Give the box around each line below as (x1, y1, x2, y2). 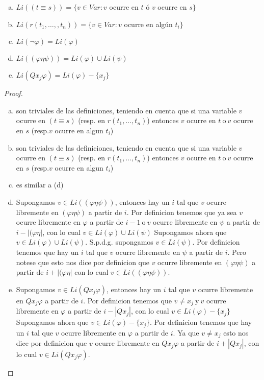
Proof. (4, 88, 23, 99)
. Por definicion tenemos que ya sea (126, 206, 237, 217)
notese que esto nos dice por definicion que (16, 256, 149, 267)
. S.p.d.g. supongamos (85, 236, 153, 247)
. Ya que (173, 327, 199, 338)
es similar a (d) (16, 179, 64, 190)
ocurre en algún (124, 18, 173, 29)
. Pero (227, 246, 246, 257)
